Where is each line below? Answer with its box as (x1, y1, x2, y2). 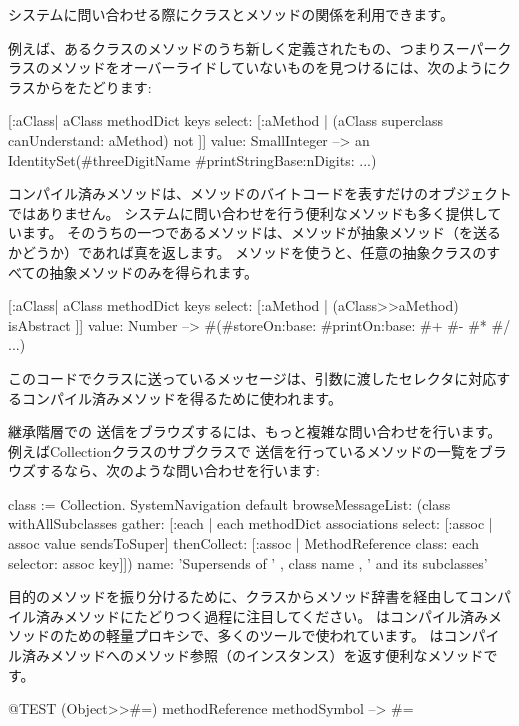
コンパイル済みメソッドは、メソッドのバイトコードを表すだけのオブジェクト (8, 183, 512, 204)
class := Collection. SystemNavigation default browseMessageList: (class (8, 493, 451, 514)
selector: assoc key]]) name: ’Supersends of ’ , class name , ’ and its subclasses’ (8, 552, 488, 573)
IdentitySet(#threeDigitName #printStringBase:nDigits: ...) (8, 149, 377, 170)
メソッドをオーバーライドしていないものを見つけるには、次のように (49, 57, 498, 78)
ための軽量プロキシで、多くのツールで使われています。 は (63, 625, 444, 646)
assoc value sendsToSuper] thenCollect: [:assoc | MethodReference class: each (8, 533, 480, 554)
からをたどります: (35, 76, 152, 97)
